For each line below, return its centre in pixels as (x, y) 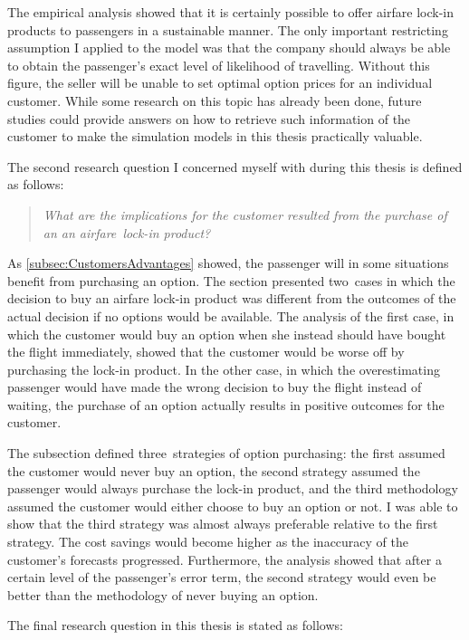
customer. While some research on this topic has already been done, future (215, 100)
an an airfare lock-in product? (127, 232)
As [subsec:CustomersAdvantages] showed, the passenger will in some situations (228, 263)
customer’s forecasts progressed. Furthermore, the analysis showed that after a (225, 559)
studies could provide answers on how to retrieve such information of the (209, 118)
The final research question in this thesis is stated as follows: (175, 625)
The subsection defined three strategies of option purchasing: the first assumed (226, 453)
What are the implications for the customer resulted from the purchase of (245, 214)
